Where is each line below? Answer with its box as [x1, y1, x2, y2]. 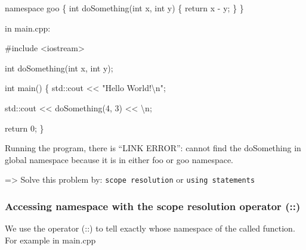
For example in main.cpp [5, 233, 96, 246]
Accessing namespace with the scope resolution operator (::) [5, 198, 301, 213]
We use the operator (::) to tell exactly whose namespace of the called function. [5, 222, 295, 235]
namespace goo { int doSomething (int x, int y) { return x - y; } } [5, 2, 244, 14]
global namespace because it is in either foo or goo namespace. [5, 153, 234, 165]
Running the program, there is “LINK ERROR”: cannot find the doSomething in [5, 142, 301, 154]
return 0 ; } [5, 121, 44, 134]
